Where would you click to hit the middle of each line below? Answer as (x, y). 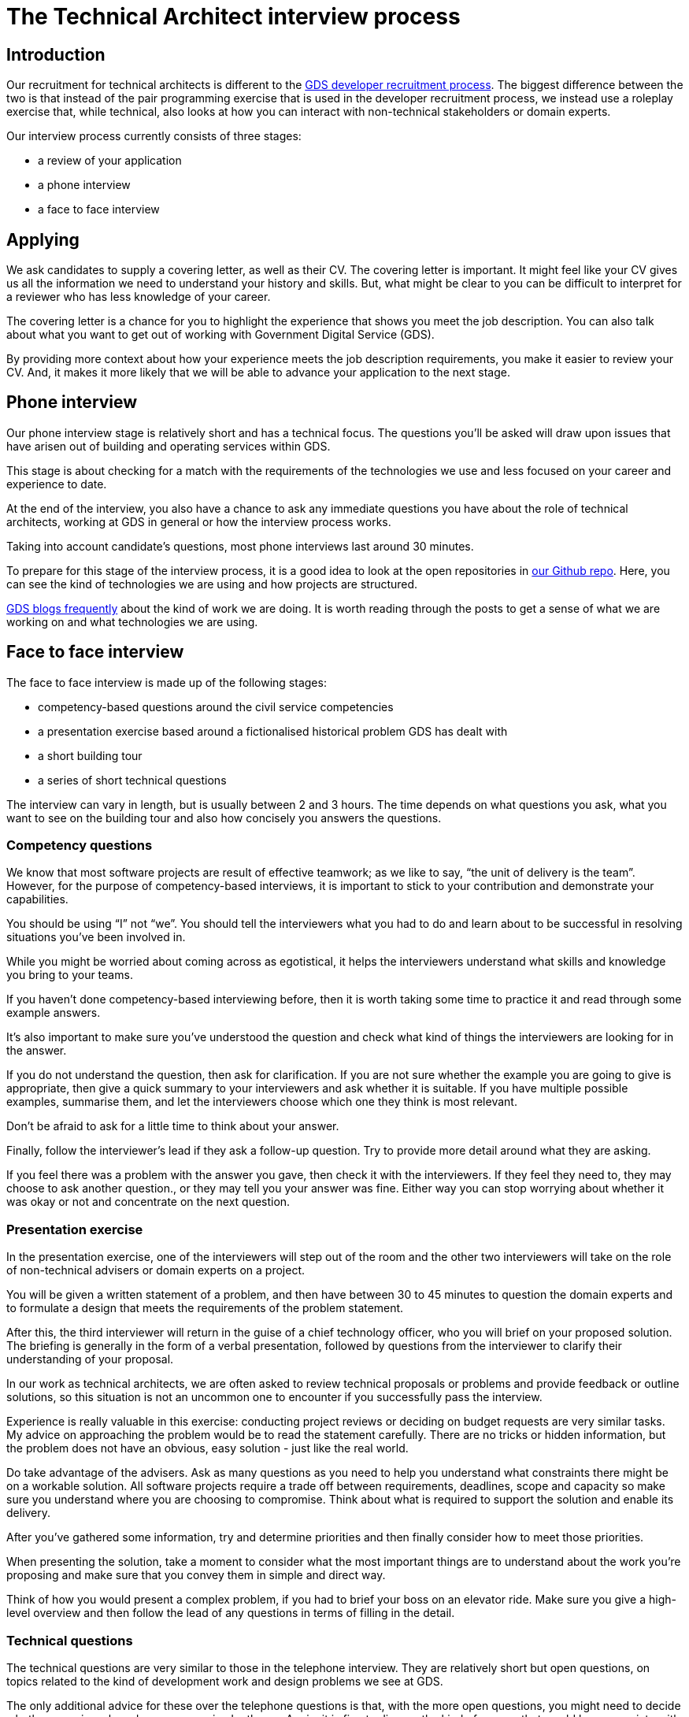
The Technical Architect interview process (233, 17)
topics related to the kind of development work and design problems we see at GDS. (225, 1681)
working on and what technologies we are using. (132, 621)
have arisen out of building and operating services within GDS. (169, 446)
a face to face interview (99, 210)
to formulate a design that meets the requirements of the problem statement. (205, 1308)
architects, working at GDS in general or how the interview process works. (199, 521)
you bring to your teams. (70, 975)
